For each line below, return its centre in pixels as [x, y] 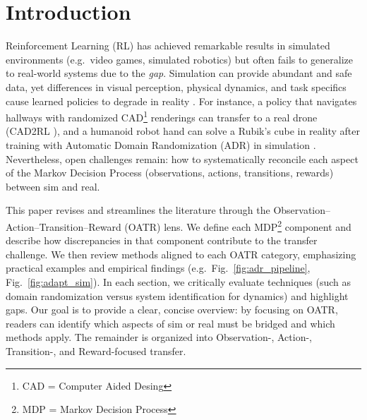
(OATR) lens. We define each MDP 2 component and [238, 225]
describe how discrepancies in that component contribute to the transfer [162, 240]
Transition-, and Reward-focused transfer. [96, 350]
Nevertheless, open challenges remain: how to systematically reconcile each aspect [182, 158]
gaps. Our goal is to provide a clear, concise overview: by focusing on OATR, [172, 310]
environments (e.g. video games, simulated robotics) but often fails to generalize [180, 59]
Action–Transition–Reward [64, 226]
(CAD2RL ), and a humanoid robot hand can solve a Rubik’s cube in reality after [183, 131]
